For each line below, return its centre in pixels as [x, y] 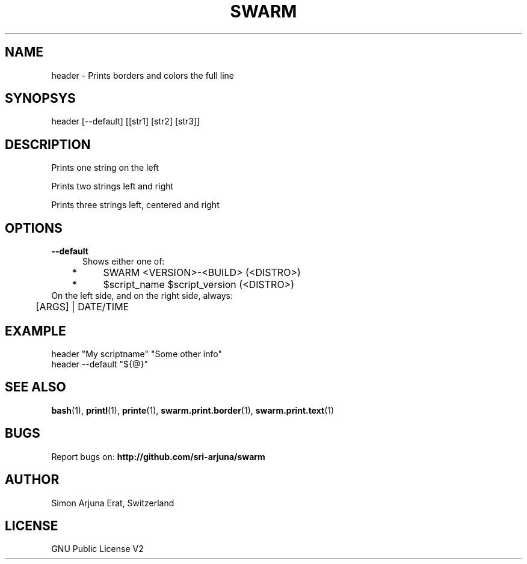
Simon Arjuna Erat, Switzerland [113, 503]
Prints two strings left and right [112, 186]
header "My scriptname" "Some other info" [137, 354]
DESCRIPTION [48, 144]
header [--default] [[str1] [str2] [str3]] [126, 121]
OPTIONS [34, 228]
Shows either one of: [124, 262]
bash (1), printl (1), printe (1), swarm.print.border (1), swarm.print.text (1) [193, 410]
